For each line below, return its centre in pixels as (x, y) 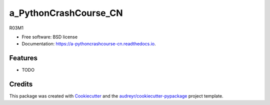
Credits (21, 84)
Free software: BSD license (49, 37)
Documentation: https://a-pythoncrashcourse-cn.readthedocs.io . (89, 44)
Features (23, 58)
